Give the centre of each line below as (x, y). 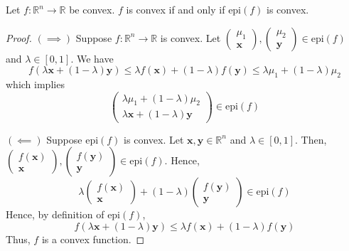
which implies (35, 84)
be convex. (92, 9)
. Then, (311, 139)
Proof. (19, 37)
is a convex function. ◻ (93, 239)
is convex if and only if (176, 9)
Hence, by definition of (55, 214)
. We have (92, 58)
